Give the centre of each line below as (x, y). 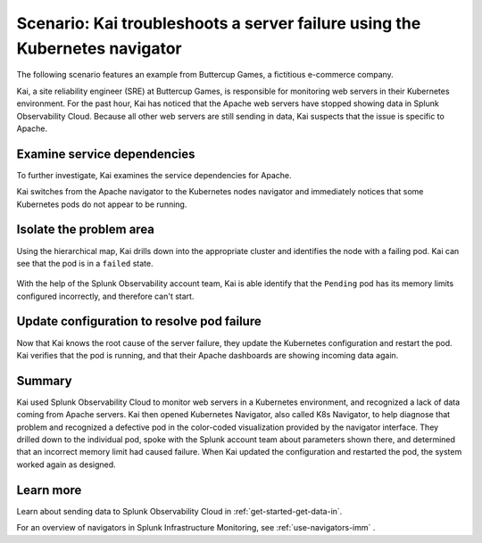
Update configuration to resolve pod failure (139, 321)
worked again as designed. (66, 465)
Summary (44, 380)
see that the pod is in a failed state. (85, 263)
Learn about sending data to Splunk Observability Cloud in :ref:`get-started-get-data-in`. (179, 511)
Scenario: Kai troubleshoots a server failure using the (219, 23)
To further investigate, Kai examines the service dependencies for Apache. (154, 175)
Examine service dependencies (106, 154)
